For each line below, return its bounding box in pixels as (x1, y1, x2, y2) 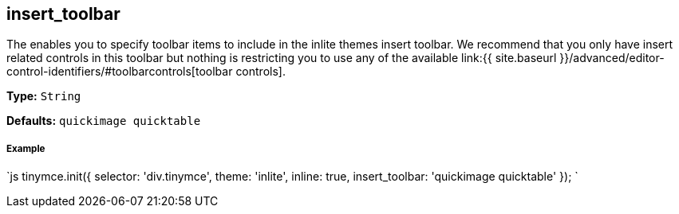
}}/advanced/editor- (559, 51, 665, 65)
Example (6, 142, 45, 154)
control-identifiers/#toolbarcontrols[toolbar (6, 64, 233, 79)
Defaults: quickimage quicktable (6, 114, 201, 128)
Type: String (6, 89, 81, 103)
